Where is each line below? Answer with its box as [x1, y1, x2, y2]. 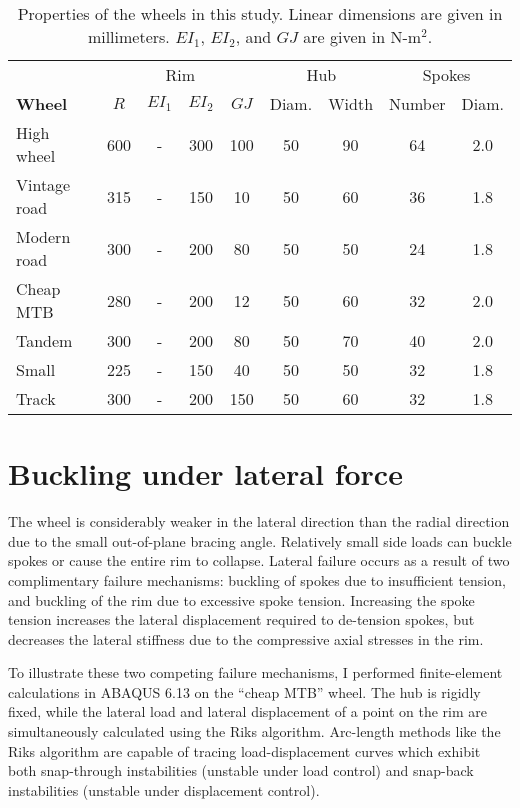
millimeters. [87, 25, 170, 48]
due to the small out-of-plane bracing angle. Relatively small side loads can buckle [8, 530, 512, 551]
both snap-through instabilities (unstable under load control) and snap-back [8, 760, 474, 781]
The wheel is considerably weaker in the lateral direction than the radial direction [8, 511, 510, 532]
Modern [16, 225, 71, 248]
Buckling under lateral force [8, 453, 403, 494]
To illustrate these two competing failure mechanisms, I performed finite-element [8, 662, 503, 683]
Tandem [16, 329, 73, 352]
